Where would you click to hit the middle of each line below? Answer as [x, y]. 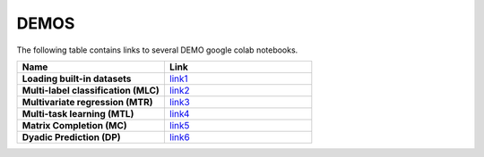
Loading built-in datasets [77, 78]
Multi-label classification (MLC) [91, 90]
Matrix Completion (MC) [74, 125]
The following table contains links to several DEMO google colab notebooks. [157, 50]
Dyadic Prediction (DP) [71, 136]
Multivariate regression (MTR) [87, 102]
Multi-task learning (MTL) [78, 113]
